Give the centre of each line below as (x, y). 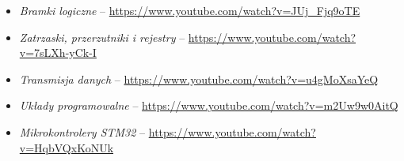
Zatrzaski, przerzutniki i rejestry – (102, 37)
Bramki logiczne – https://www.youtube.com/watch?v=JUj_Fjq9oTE (190, 10)
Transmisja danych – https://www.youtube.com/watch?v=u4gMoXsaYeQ (199, 79)
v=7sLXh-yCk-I (58, 52)
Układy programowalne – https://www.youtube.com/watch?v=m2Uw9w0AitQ (209, 105)
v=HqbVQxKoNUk (67, 147)
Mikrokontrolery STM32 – (82, 131)
